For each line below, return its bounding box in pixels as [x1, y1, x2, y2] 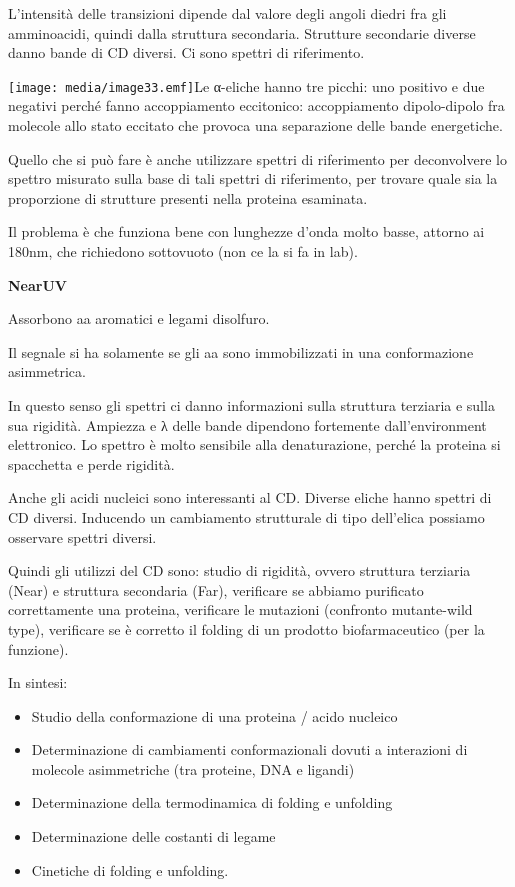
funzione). [8, 638, 69, 659]
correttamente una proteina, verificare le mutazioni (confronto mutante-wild [8, 599, 473, 620]
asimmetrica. [8, 361, 86, 382]
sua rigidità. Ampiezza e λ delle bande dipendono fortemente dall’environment [8, 414, 487, 435]
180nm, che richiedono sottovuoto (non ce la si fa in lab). [8, 241, 358, 261]
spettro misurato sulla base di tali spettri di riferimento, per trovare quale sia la [8, 168, 498, 189]
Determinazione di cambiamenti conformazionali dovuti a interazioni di [31, 739, 468, 760]
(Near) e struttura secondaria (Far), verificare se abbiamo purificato [8, 579, 424, 600]
